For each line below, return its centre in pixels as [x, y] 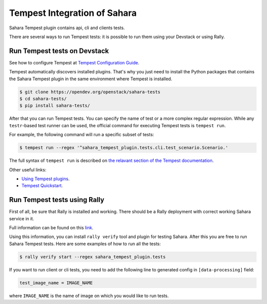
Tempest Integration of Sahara [73, 13]
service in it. [22, 218]
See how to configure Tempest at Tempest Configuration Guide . [74, 62]
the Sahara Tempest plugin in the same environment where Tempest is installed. [91, 79]
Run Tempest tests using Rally [57, 200]
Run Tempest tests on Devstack [59, 51]
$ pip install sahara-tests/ [55, 106]
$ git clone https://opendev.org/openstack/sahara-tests [90, 92]
